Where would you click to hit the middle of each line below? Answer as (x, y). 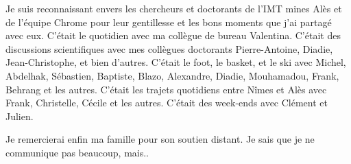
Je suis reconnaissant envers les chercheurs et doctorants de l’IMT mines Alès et (174, 8)
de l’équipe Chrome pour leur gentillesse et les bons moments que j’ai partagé (169, 22)
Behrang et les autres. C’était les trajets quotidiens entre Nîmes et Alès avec (166, 89)
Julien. (20, 116)
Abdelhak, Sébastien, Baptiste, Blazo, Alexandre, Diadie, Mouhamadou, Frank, (172, 75)
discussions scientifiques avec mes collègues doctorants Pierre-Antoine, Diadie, (169, 48)
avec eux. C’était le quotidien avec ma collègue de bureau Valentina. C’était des (173, 35)
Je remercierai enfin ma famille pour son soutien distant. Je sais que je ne (160, 139)
